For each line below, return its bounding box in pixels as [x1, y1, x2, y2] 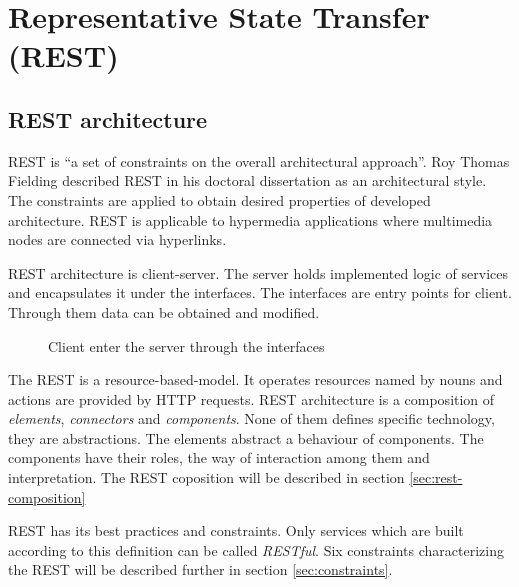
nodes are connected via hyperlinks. [8, 229, 227, 250]
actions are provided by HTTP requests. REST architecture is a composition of [8, 388, 495, 409]
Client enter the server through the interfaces [48, 335, 325, 356]
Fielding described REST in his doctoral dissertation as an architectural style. [8, 170, 487, 191]
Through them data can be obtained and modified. [8, 301, 320, 322]
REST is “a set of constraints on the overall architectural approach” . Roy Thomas [8, 150, 510, 171]
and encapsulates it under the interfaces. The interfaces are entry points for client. [8, 282, 512, 303]
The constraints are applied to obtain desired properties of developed [8, 189, 431, 210]
